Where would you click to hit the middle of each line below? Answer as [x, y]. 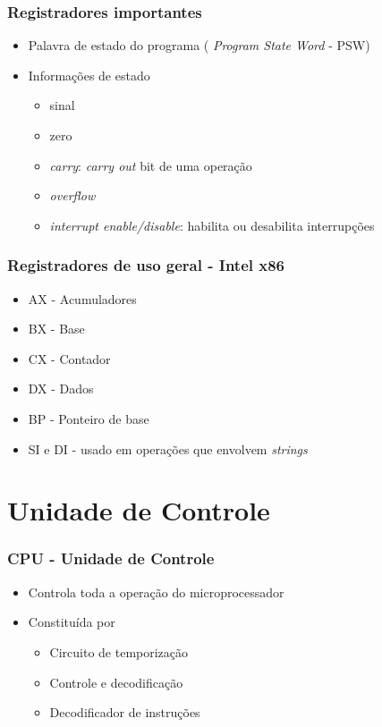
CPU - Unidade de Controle [111, 558]
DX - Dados [61, 389]
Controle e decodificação [116, 682]
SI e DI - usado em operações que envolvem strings [168, 448]
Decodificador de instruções [125, 712]
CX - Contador [69, 358]
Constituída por [72, 622]
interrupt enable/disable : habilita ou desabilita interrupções [212, 225]
